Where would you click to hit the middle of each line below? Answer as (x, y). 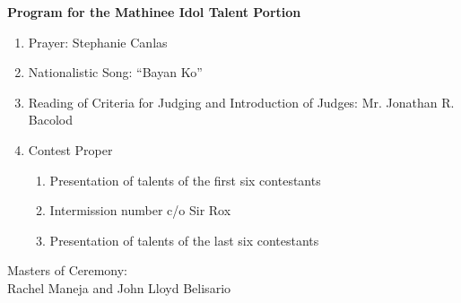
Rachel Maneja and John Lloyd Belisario (119, 287)
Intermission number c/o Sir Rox (140, 210)
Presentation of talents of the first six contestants (185, 180)
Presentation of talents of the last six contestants (184, 240)
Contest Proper (70, 149)
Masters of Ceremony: (67, 270)
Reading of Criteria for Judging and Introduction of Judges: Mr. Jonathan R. (241, 102)
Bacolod (50, 120)
